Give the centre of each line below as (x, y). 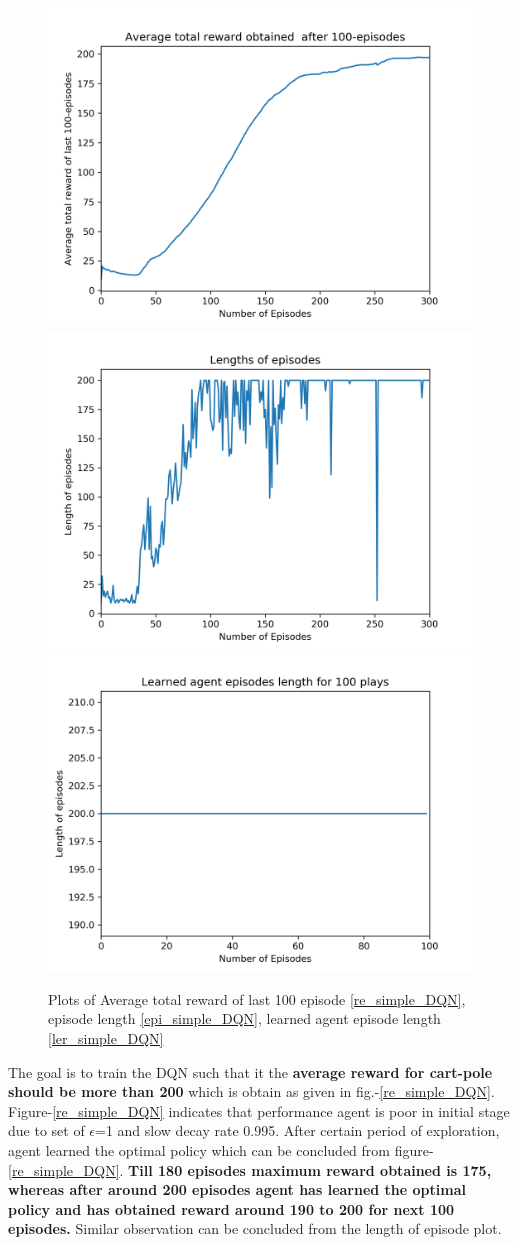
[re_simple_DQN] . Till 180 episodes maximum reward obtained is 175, (250, 1169)
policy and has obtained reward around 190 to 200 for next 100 (231, 1208)
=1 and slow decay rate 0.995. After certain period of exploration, (297, 1130)
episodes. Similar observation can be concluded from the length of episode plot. (255, 1228)
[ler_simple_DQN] (106, 1037)
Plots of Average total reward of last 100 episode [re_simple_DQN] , (257, 998)
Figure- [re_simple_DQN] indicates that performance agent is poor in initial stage (259, 1110)
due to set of (46, 1130)
